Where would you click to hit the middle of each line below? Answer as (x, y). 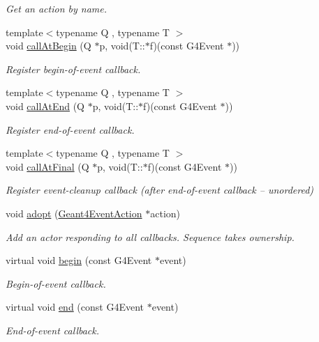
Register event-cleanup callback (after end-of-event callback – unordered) (160, 190)
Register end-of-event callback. (70, 129)
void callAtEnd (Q (45, 106)
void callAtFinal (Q (47, 166)
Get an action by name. (57, 8)
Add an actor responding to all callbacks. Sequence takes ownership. (150, 236)
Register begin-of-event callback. (73, 69)
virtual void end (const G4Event (75, 307)
